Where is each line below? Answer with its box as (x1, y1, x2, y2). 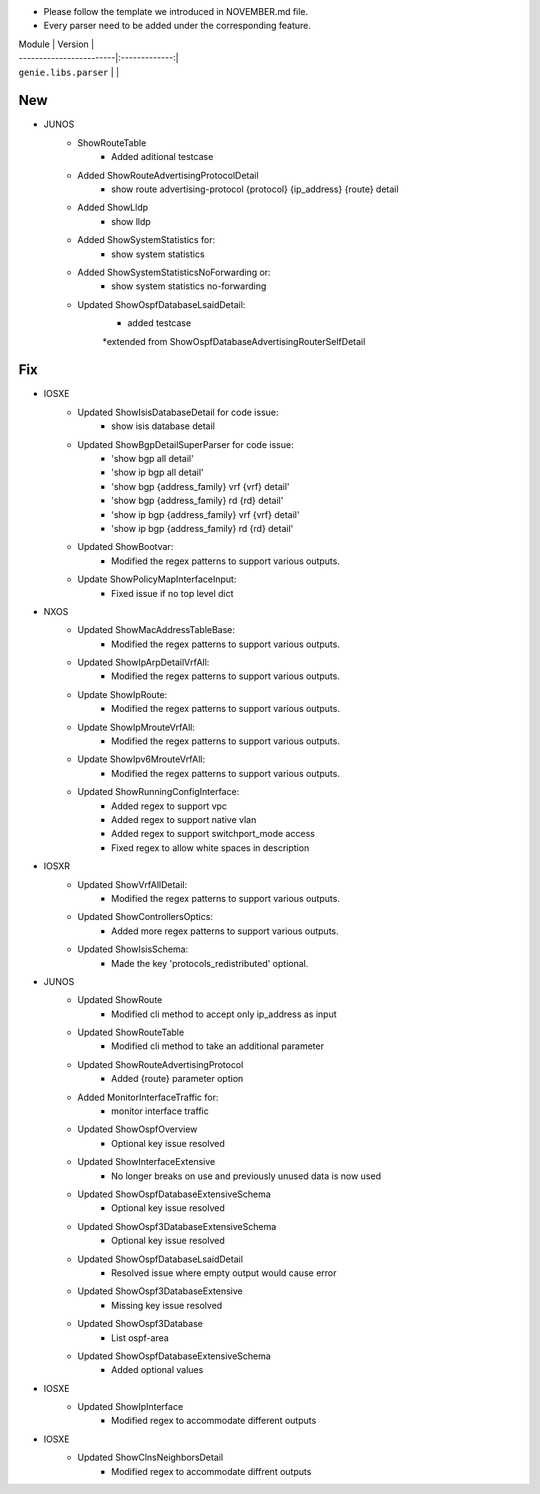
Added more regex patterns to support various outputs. (111, 925, 339, 937)
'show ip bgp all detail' (111, 466, 204, 479)
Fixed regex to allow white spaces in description (111, 841, 310, 854)
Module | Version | (18, 38, 95, 50)
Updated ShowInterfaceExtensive (77, 1156, 216, 1168)
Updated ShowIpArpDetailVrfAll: (77, 656, 210, 669)
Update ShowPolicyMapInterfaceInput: (77, 573, 237, 585)
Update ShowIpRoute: (77, 688, 168, 700)
